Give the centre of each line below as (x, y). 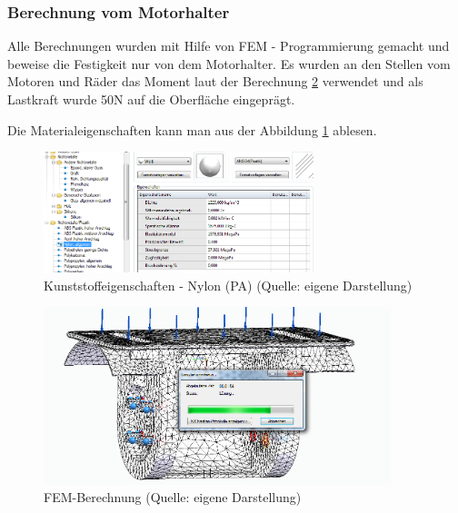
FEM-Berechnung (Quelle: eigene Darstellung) (173, 497)
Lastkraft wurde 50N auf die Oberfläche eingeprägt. (151, 99)
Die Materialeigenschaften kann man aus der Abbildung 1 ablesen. (192, 129)
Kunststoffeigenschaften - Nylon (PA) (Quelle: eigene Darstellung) (228, 285)
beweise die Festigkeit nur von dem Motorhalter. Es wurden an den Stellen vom (229, 63)
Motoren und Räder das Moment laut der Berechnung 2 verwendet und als (215, 81)
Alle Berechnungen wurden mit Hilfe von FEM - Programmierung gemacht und (229, 46)
